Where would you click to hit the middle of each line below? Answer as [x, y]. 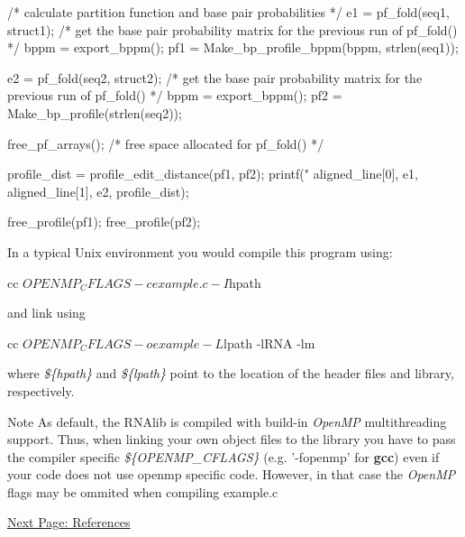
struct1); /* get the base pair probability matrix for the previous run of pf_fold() [232, 29]
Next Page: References [69, 522]
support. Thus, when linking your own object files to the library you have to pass [232, 439]
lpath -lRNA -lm [269, 343]
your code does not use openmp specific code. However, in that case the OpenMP [232, 474]
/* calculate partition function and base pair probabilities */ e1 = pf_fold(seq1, [228, 12]
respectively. [41, 390]
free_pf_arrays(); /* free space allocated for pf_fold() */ [166, 143]
